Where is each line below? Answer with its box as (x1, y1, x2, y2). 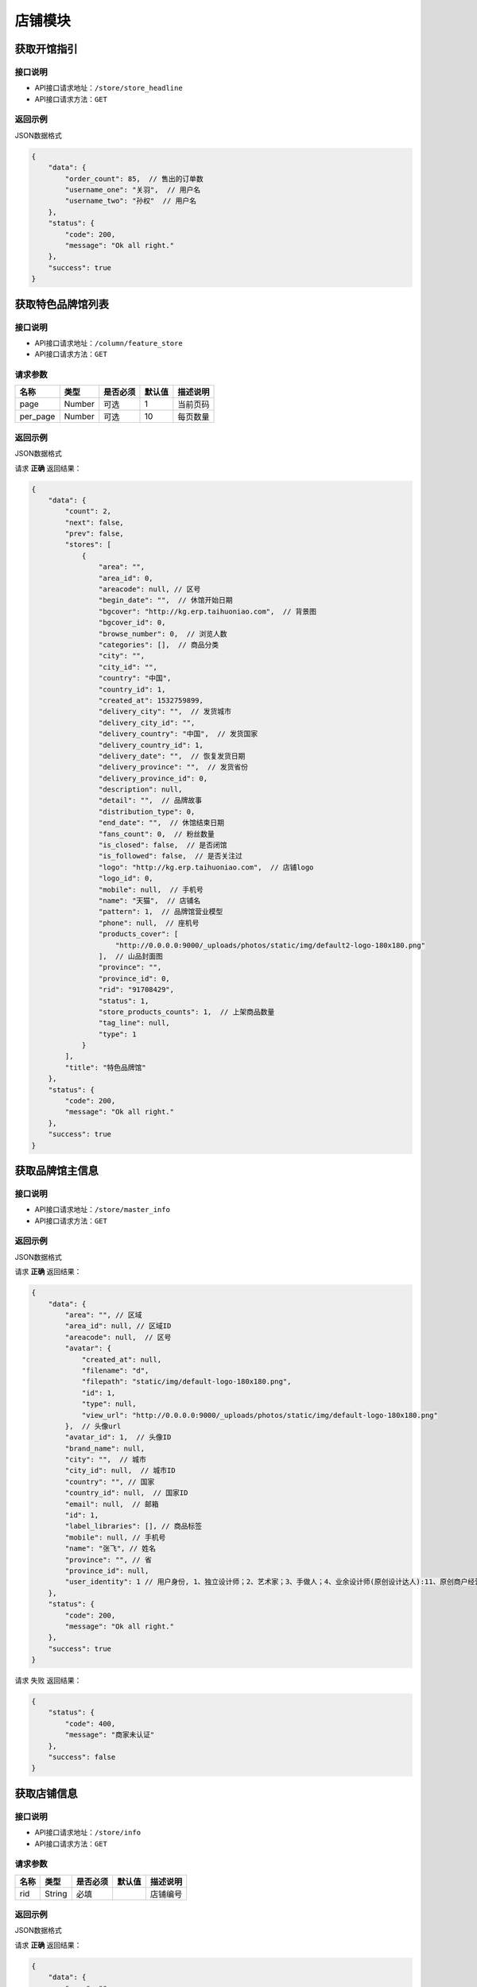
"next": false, (64, 517, 125, 527)
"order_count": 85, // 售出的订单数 (64, 174, 204, 183)
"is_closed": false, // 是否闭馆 (98, 841, 227, 850)
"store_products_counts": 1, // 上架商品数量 (98, 1007, 275, 1017)
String (45, 1888, 68, 1899)
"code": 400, (64, 1719, 116, 1728)
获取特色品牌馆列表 (14, 297, 109, 311)
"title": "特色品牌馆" (64, 1063, 146, 1072)
